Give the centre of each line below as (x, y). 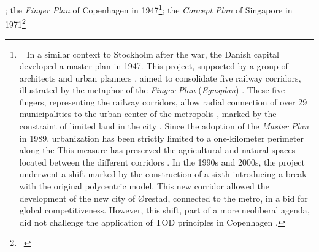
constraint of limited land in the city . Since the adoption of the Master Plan (164, 126)
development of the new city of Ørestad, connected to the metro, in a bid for (163, 198)
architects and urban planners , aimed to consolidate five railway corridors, (160, 78)
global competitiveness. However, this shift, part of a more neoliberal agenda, (164, 210)
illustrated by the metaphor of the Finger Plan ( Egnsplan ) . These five (152, 90)
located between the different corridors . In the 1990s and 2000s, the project (162, 162)
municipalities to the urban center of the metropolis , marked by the (148, 114)
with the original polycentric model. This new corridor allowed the (144, 186)
